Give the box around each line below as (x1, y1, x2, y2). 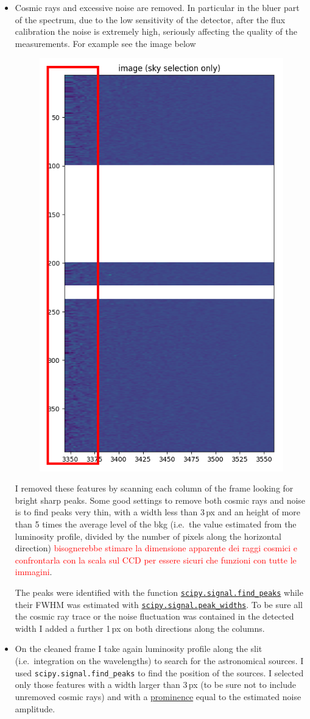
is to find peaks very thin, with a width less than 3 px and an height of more (15, 506, 301, 518)
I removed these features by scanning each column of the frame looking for (15, 482, 294, 495)
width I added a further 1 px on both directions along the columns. (15, 621, 265, 634)
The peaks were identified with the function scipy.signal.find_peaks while (15, 585, 303, 598)
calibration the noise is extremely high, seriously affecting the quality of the (15, 25, 297, 38)
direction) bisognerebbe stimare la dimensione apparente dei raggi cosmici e (15, 542, 298, 554)
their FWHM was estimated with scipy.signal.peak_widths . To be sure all (15, 598, 303, 610)
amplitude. (15, 702, 55, 715)
